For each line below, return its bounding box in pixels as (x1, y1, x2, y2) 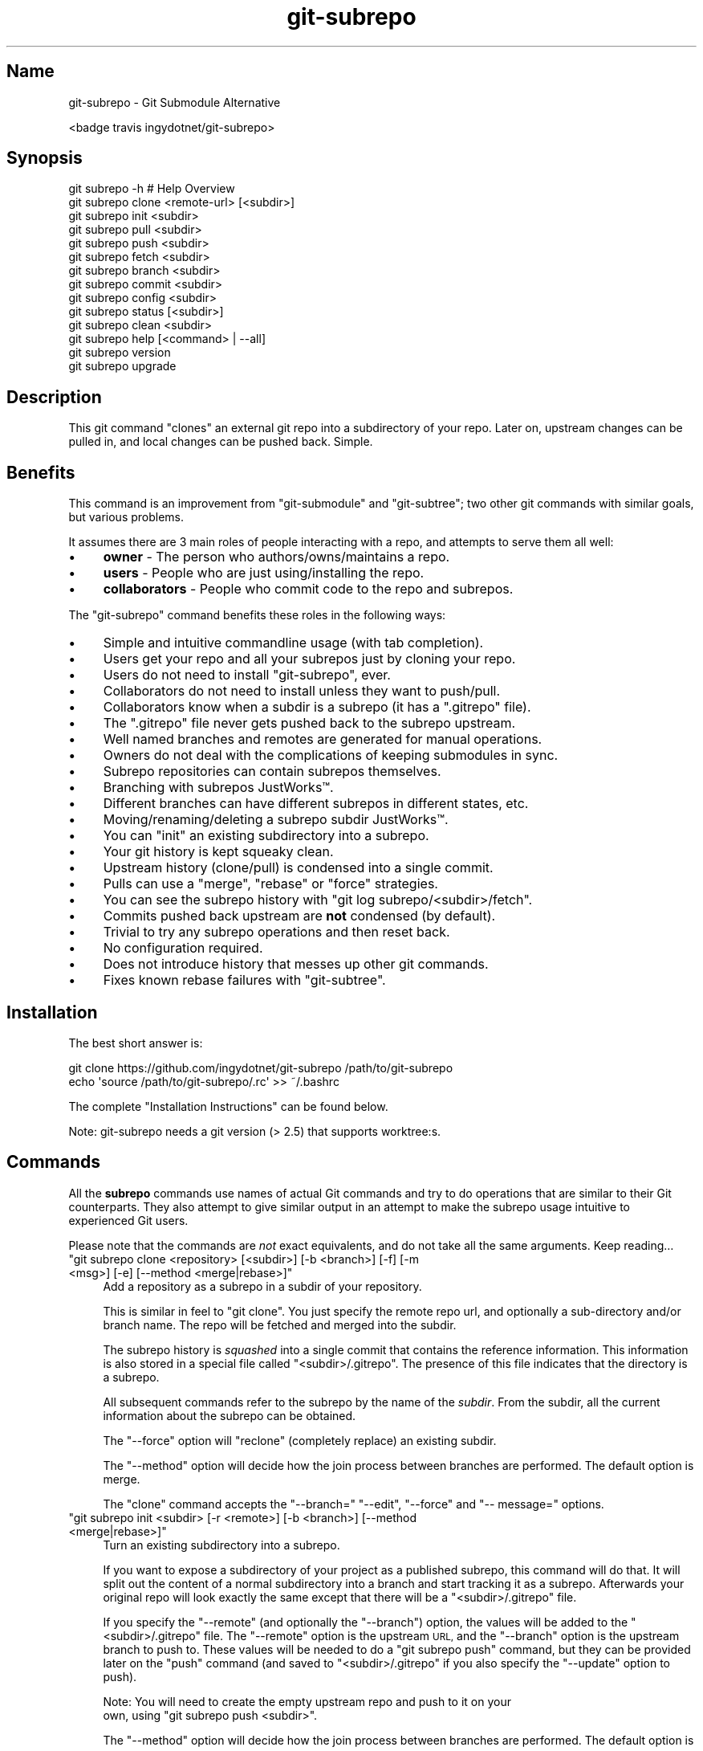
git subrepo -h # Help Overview (68, 182, 235, 196)
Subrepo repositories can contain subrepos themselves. (103, 763, 441, 780)
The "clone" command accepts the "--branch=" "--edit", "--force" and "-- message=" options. (103, 1496, 604, 1511)
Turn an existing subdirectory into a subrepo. (103, 1537, 340, 1552)
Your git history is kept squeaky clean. (103, 843, 334, 860)
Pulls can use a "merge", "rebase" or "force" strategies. (103, 875, 438, 892)
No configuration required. (103, 940, 263, 957)
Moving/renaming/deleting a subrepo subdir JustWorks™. (103, 811, 449, 828)
